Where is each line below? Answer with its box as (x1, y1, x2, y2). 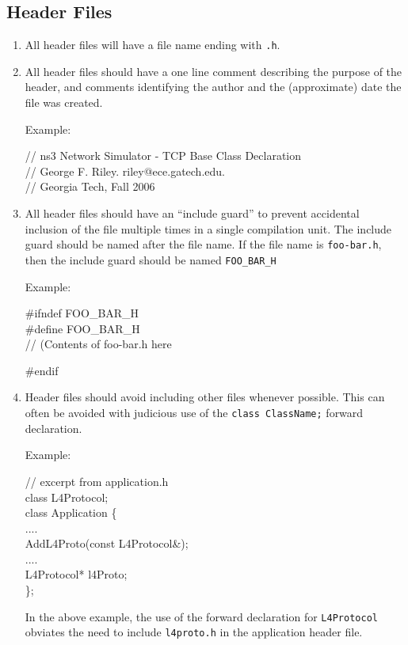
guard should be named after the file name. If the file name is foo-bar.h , (25, 236, 382, 252)
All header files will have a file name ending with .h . (25, 36, 280, 53)
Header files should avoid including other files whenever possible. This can (25, 389, 385, 405)
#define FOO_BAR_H (25, 320, 140, 336)
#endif (25, 362, 59, 378)
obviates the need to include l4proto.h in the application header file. (25, 624, 363, 640)
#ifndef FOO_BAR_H (25, 305, 139, 321)
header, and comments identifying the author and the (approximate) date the (25, 78, 402, 95)
